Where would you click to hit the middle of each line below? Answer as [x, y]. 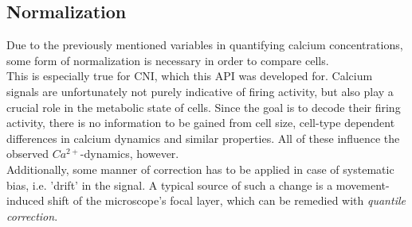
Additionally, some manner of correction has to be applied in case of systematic [200, 169]
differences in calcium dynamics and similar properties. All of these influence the [203, 138]
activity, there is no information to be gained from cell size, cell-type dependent [201, 123]
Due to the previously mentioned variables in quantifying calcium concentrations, [205, 45]
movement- [363, 185]
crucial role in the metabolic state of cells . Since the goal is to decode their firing [204, 107]
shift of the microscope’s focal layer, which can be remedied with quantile [227, 200]
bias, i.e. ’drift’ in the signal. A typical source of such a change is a [170, 185]
